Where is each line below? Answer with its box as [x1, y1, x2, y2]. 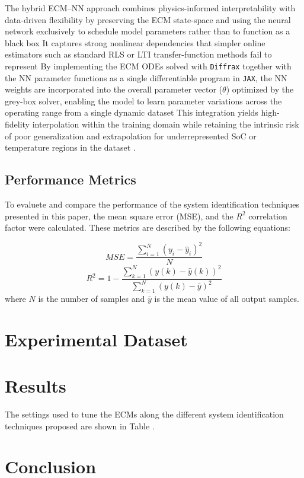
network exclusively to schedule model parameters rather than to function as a [5, 25, 290, 37]
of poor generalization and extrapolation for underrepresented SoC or [5, 129, 257, 142]
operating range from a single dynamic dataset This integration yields [5, 106, 258, 119]
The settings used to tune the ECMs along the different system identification [5, 407, 284, 420]
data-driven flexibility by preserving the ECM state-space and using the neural [5, 13, 291, 26]
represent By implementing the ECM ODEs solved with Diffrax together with [5, 59, 292, 72]
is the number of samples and [38, 292, 145, 304]
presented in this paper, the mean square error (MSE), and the [5, 209, 233, 222]
